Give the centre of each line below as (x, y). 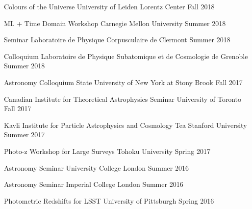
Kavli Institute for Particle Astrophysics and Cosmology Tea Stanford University (126, 125)
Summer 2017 (25, 134)
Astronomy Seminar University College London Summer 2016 (96, 167)
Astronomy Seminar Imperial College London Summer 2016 (94, 184)
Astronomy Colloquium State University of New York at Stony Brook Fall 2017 (123, 82)
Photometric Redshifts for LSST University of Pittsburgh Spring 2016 (109, 200)
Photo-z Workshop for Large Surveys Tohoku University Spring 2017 (107, 151)
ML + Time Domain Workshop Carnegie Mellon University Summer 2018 (115, 23)
